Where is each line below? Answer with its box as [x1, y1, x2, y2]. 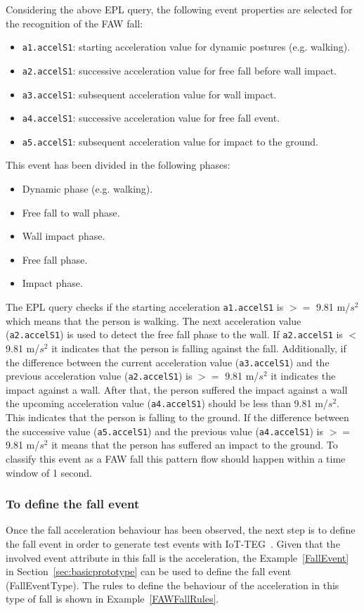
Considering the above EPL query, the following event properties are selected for [6, 2, 353, 16]
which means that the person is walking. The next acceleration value [6, 313, 301, 328]
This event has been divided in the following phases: [6, 157, 230, 172]
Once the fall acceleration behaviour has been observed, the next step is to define [6, 522, 356, 537]
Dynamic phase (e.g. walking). [22, 181, 153, 196]
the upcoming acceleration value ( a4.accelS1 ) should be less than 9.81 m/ [6, 396, 328, 411]
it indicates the [271, 368, 336, 383]
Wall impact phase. [22, 229, 105, 243]
